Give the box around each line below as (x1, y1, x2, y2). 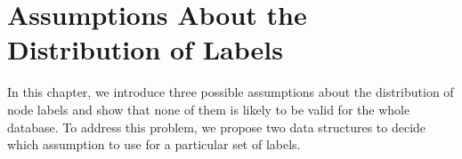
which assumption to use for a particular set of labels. (7, 135, 301, 154)
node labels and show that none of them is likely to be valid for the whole (7, 99, 410, 118)
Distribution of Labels (7, 31, 283, 68)
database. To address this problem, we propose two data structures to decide (7, 117, 426, 136)
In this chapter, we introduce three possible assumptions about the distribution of (7, 83, 454, 101)
